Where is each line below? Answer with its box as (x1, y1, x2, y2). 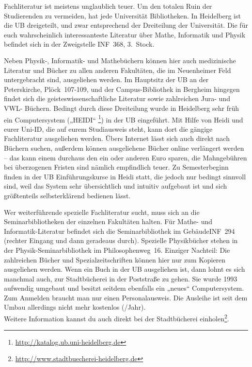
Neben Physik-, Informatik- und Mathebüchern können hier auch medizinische (4, 55, 236, 65)
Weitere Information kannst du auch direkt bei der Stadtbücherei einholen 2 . (4, 312, 229, 323)
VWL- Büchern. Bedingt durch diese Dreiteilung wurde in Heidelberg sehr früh (4, 103, 239, 113)
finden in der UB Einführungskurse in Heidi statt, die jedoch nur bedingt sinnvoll (4, 171, 246, 181)
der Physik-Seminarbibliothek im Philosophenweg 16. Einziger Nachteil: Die (4, 245, 230, 255)
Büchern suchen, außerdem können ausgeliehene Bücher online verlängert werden (4, 142, 244, 153)
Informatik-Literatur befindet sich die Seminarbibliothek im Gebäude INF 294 (4, 226, 235, 236)
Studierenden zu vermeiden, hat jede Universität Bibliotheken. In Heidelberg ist (4, 10, 241, 20)
